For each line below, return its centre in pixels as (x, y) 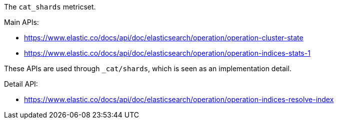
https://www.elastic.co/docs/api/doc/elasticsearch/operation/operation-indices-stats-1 (167, 53)
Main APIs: (21, 22)
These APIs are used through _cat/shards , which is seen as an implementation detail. (148, 68)
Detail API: (21, 84)
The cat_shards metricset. (50, 7)
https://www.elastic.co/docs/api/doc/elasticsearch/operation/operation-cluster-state (164, 38)
